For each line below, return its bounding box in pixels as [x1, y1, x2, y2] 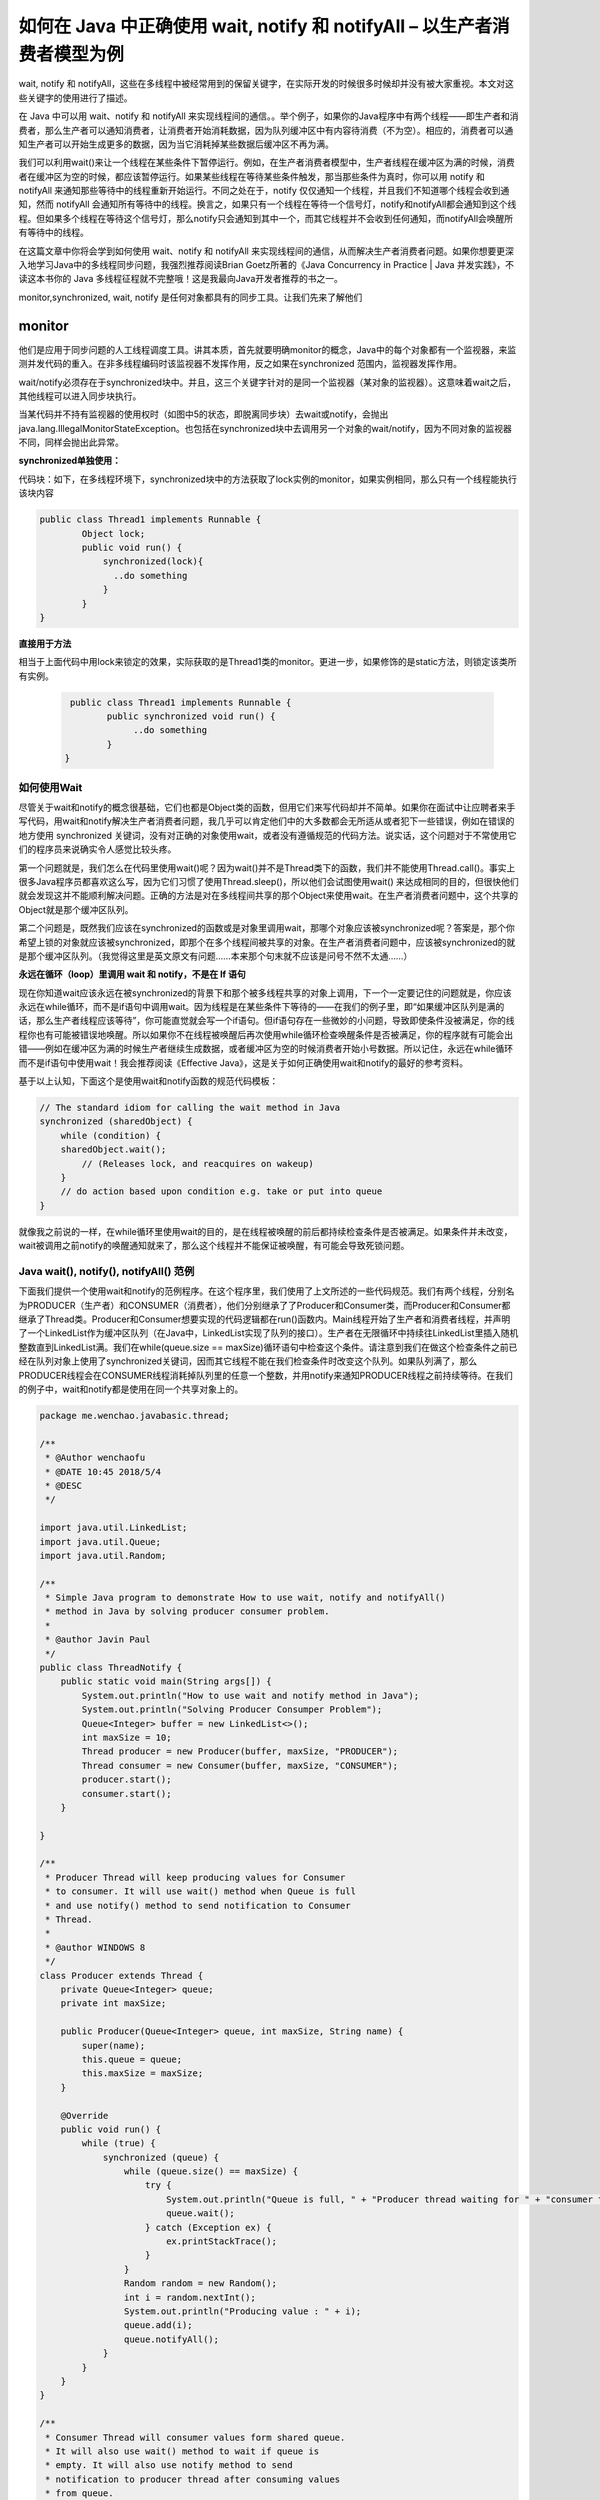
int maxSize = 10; [81, 1731, 172, 1743]
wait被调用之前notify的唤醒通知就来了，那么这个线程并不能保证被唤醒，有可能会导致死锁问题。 [18, 1240, 410, 1252]
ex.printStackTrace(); [165, 2236, 277, 2247]
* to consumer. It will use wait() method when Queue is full [45, 1886, 357, 1897]
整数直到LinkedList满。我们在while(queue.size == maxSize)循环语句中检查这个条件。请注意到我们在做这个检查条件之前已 [18, 1341, 518, 1353]
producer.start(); [81, 1774, 172, 1785]
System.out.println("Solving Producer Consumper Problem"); [81, 1704, 383, 1715]
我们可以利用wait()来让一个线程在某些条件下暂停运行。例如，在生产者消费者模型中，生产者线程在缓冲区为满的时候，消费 [18, 156, 515, 169]
